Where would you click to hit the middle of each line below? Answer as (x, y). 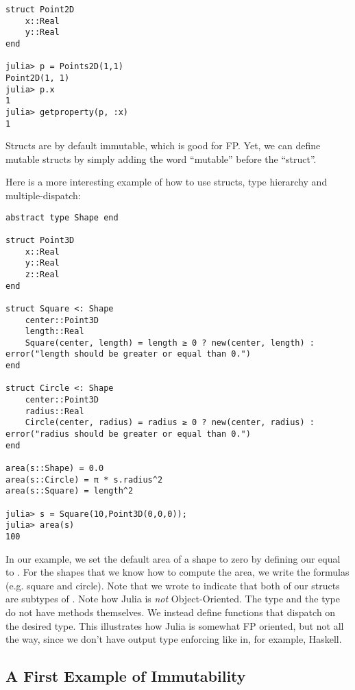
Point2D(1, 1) (38, 78)
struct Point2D (40, 10)
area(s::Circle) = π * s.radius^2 (84, 480)
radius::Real (54, 411)
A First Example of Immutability (126, 676)
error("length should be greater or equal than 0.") (128, 354)
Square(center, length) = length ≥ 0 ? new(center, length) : (170, 343)
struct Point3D (40, 240)
